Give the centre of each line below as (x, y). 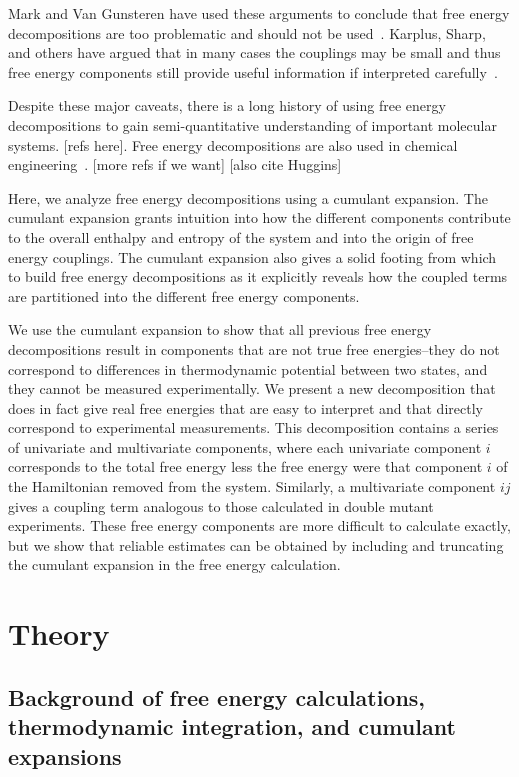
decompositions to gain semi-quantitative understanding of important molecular (252, 124)
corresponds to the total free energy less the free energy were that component (245, 466)
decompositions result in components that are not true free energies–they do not (254, 348)
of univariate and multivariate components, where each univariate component (245, 446)
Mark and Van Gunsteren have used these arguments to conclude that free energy (259, 13)
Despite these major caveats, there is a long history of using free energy (227, 105)
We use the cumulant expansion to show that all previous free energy (220, 329)
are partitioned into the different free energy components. (184, 295)
